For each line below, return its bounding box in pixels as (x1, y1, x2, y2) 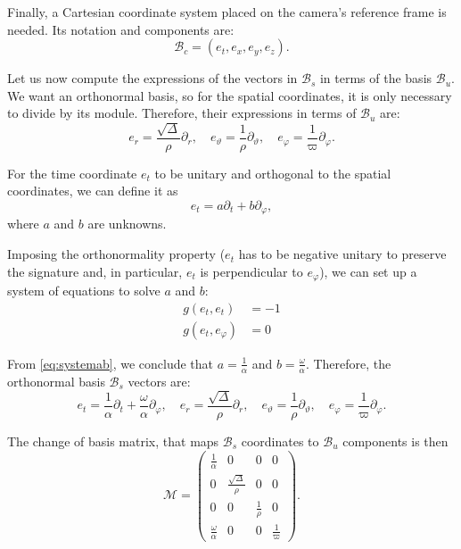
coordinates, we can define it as (7, 181, 178, 200)
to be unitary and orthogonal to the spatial (154, 163, 391, 182)
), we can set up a (319, 262, 417, 280)
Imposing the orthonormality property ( (7, 245, 226, 263)
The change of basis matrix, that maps (7, 432, 219, 451)
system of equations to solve (7, 281, 161, 300)
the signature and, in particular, (7, 262, 183, 280)
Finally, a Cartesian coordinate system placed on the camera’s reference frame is (7, 3, 447, 21)
